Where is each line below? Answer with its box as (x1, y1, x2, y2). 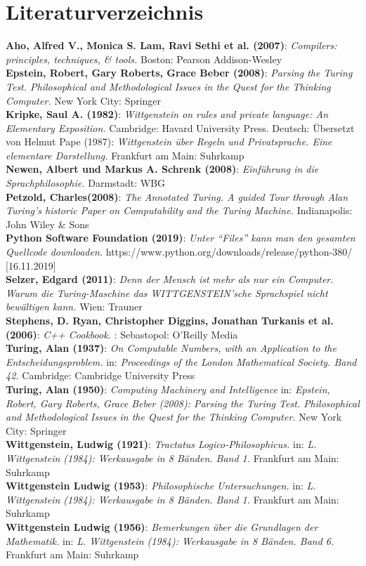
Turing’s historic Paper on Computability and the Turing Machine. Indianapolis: (6, 203, 353, 218)
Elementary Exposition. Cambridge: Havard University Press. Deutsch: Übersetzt (6, 120, 355, 135)
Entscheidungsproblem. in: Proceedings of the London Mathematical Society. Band (6, 354, 357, 369)
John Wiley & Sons (6, 216, 89, 231)
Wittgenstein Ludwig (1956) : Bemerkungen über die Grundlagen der (6, 519, 318, 534)
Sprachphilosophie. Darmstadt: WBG (6, 176, 166, 190)
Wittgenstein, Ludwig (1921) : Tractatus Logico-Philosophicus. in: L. (6, 437, 317, 452)
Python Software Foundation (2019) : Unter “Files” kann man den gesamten (6, 230, 355, 245)
